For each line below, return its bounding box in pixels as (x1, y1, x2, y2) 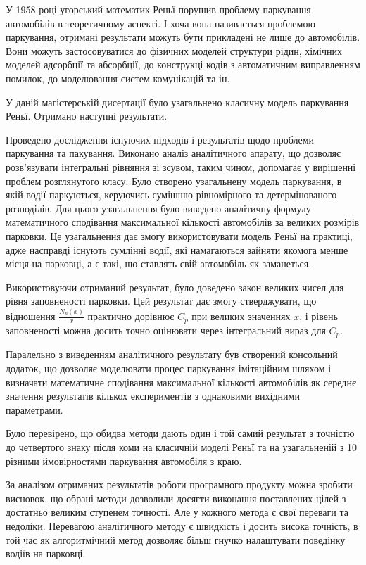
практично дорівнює (87, 308, 175, 323)
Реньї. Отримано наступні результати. (6, 108, 168, 123)
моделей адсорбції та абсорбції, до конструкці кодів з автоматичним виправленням (6, 57, 360, 72)
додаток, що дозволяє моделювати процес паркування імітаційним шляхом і (6, 361, 332, 376)
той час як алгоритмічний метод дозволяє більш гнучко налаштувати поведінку (6, 532, 346, 547)
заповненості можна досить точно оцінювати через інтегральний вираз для (6, 322, 326, 337)
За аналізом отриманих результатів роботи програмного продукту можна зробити (6, 477, 353, 492)
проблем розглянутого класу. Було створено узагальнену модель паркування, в (6, 173, 342, 188)
